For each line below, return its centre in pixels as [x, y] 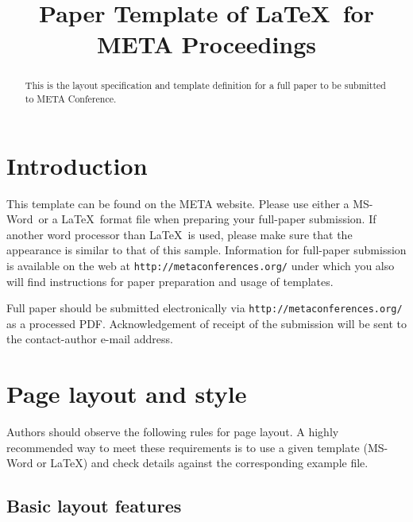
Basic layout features [94, 506]
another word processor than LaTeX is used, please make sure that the [179, 234]
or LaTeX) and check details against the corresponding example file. [203, 463]
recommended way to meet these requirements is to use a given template [183, 447]
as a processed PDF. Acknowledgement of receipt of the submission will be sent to [206, 323]
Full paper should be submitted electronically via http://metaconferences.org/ [205, 308]
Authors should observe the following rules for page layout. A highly [173, 432]
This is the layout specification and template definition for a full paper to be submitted [205, 85]
